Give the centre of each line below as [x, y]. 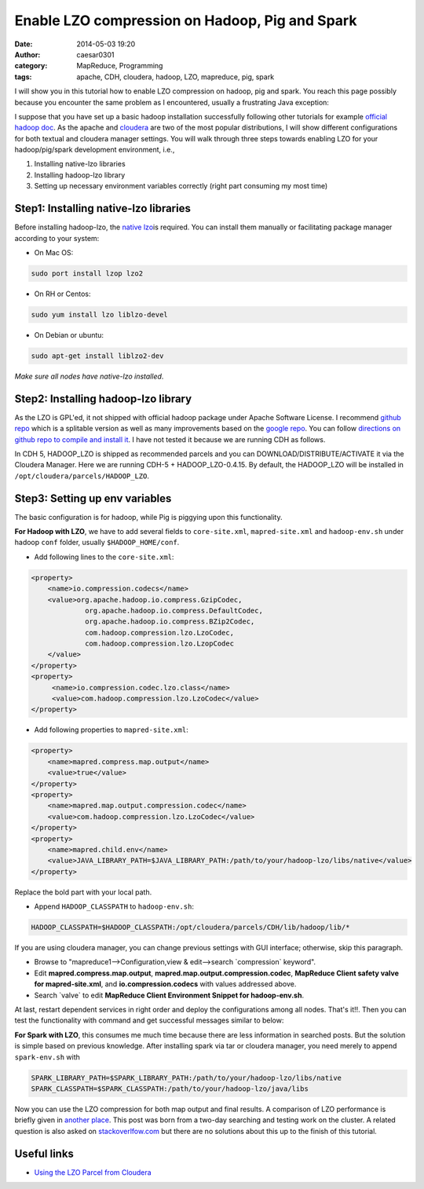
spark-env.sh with [47, 1057]
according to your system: [57, 238]
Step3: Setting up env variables [93, 498]
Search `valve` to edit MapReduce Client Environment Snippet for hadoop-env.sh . [169, 995]
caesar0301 [95, 54]
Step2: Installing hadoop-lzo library [103, 399]
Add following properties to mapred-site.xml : [111, 730]
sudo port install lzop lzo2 [87, 273]
